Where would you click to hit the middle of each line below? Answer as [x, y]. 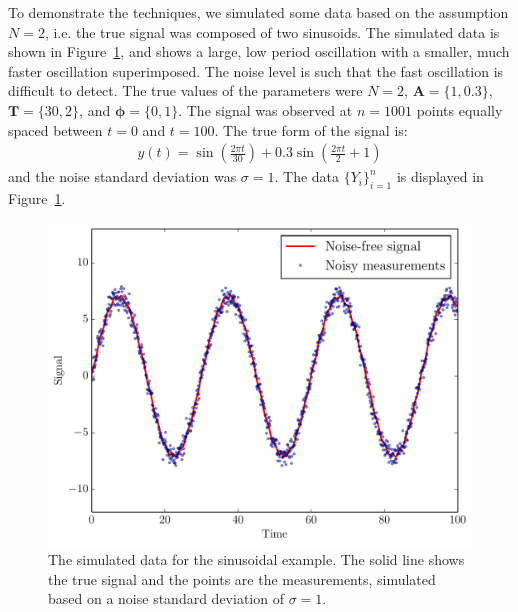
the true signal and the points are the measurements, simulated [242, 578]
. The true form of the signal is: [311, 129]
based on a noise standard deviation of [166, 598]
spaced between [55, 129]
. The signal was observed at [265, 109]
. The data [307, 176]
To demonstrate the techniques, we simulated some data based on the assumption [258, 12]
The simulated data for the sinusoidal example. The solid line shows [256, 559]
